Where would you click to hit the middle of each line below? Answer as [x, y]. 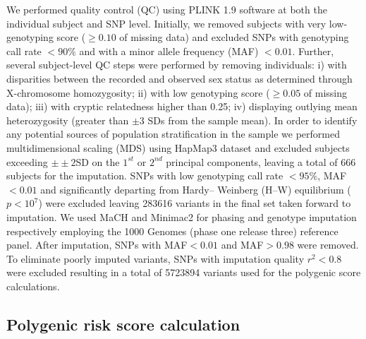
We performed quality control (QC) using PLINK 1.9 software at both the [167, 9]
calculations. [33, 286]
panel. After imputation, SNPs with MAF [97, 245]
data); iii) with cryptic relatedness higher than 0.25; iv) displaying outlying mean [182, 106]
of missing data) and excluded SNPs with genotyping [234, 37]
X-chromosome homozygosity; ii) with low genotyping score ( [138, 92]
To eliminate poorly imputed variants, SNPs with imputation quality [155, 258]
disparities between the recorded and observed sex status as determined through [179, 78]
